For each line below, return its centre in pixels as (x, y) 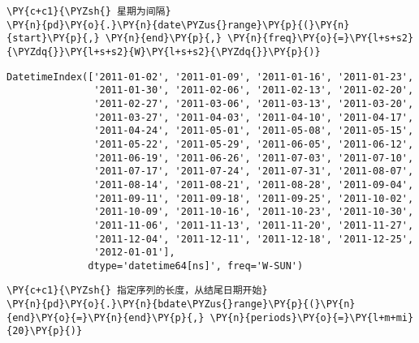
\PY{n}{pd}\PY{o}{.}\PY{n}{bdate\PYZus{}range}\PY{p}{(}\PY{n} (181, 304)
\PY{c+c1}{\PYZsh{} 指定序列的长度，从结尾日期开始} (137, 291)
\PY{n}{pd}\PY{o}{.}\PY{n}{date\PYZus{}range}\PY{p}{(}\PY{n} (178, 25)
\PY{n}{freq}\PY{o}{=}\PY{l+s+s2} (321, 39)
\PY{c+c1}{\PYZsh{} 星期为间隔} (89, 11)
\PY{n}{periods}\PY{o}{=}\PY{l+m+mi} (312, 317)
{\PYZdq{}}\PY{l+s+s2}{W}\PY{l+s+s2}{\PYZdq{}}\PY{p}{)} (164, 51)
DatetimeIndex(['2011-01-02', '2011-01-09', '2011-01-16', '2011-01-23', (210, 77)
